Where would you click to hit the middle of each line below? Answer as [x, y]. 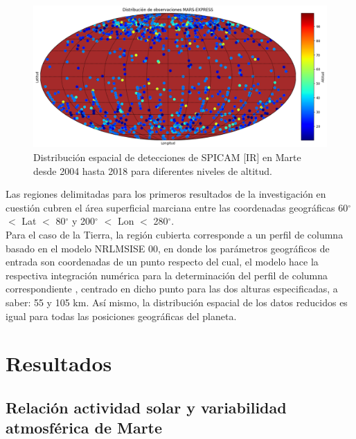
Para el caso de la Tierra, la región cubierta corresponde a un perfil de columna [175, 234]
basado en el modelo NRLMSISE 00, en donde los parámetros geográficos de [168, 248]
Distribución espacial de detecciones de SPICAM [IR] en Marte [167, 157]
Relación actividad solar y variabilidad [146, 407]
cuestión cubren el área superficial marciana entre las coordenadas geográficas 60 [177, 207]
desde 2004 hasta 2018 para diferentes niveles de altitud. [153, 170]
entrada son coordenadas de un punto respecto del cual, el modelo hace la [162, 262]
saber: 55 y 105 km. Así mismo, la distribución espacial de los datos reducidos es [177, 302]
